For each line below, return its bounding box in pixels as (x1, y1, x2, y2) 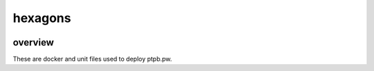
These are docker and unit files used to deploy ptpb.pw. (12, 55, 172, 63)
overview (12, 37, 55, 48)
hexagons (12, 10, 71, 26)
